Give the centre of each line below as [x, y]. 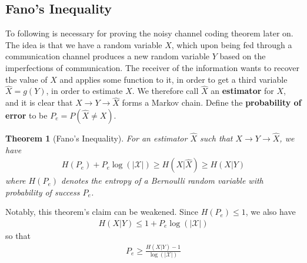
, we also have [271, 212]
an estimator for [242, 91]
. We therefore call [165, 91]
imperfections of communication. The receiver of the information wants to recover [153, 67]
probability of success [43, 192]
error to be [26, 115]
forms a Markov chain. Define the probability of [212, 102]
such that [216, 138]
